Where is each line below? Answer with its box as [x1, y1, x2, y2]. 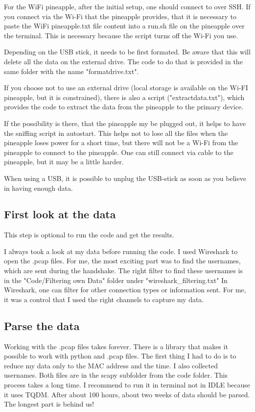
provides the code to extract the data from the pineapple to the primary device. [4, 102, 244, 112]
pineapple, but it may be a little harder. [4, 156, 124, 167]
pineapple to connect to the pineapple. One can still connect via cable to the [4, 147, 233, 157]
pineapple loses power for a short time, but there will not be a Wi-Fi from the [4, 137, 238, 148]
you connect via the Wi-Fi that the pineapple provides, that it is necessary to [4, 11, 237, 21]
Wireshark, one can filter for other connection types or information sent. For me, [4, 284, 246, 295]
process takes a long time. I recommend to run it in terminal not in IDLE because [4, 380, 251, 390]
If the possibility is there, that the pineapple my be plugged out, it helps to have [4, 118, 246, 128]
